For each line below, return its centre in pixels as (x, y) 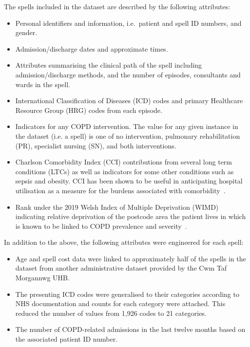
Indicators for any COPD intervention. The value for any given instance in (127, 126)
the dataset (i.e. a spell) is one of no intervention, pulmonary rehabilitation (128, 136)
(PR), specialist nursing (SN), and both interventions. (96, 145)
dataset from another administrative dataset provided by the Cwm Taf (121, 268)
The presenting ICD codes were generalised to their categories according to (127, 294)
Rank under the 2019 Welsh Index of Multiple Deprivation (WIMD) (117, 207)
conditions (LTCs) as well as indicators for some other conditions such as (125, 171)
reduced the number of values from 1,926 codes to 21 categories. (111, 313)
